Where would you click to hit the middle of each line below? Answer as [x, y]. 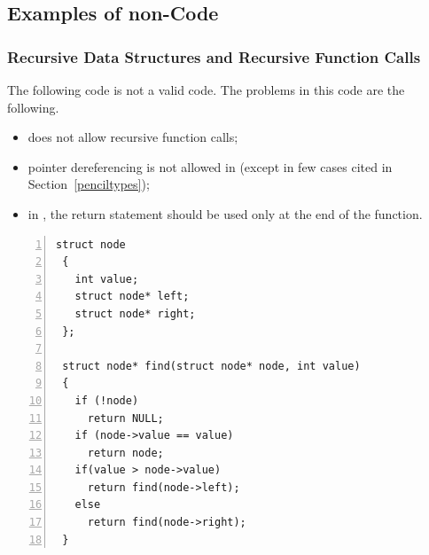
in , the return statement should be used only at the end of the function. [225, 213]
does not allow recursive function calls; [133, 137]
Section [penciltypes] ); [89, 184]
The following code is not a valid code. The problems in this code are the [206, 90]
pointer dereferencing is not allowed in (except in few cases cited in [210, 166]
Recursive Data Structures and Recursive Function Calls [214, 56]
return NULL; [125, 418]
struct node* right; [135, 313]
